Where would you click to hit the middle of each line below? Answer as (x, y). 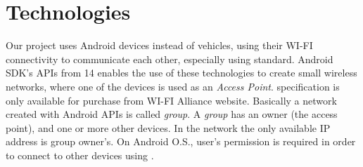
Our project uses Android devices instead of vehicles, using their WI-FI (159, 45)
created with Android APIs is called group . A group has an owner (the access (172, 114)
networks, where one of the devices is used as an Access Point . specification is (173, 86)
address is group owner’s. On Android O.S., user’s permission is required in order (181, 141)
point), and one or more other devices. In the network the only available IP (168, 127)
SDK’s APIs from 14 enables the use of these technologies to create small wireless (181, 73)
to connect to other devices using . (80, 155)
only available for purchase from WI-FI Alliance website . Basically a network (171, 100)
